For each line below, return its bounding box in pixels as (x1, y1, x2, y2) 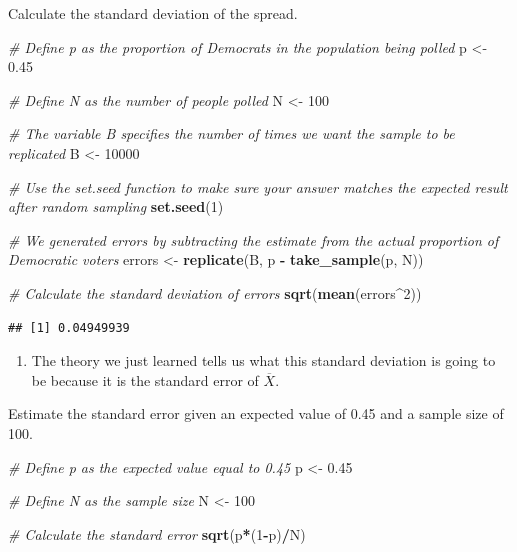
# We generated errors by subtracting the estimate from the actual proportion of (8, 229, 499, 250)
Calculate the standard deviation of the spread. (8, 3, 298, 23)
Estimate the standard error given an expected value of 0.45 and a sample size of (8, 403, 504, 424)
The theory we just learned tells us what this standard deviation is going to (31, 350, 496, 371)
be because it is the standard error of (31, 369, 259, 390)
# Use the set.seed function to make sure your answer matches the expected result (8, 176, 508, 197)
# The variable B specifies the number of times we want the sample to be (8, 123, 455, 144)
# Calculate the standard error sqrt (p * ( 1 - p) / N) (8, 523, 306, 544)
